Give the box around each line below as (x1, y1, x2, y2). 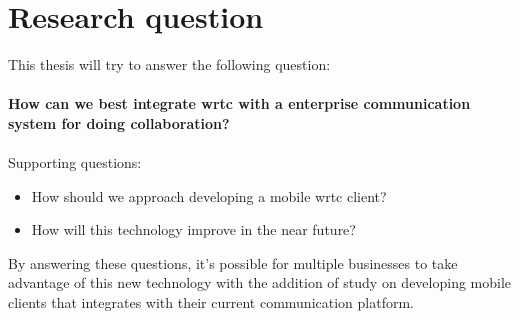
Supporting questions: (8, 152, 142, 173)
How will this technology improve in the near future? (31, 219, 356, 240)
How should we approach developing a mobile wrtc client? (31, 185, 387, 206)
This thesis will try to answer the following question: (8, 54, 331, 75)
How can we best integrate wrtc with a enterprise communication (8, 93, 471, 114)
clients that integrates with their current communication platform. (8, 292, 414, 313)
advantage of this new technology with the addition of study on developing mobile (8, 272, 512, 293)
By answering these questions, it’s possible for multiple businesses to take (8, 252, 458, 273)
